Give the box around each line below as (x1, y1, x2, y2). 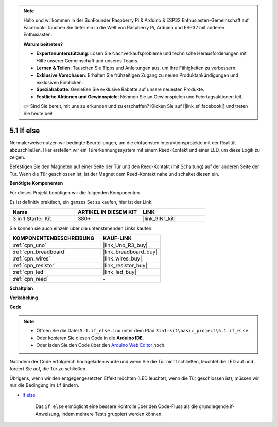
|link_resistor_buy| (103, 262, 148, 269)
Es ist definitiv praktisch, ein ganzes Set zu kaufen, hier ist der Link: (9, 199, 153, 205)
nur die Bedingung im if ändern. (9, 382, 80, 388)
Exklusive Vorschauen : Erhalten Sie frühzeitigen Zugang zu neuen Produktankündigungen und (36, 72, 239, 78)
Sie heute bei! (23, 110, 53, 117)
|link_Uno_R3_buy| (103, 242, 148, 249)
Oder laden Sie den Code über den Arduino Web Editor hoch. (36, 342, 166, 348)
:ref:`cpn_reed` (12, 275, 49, 282)
